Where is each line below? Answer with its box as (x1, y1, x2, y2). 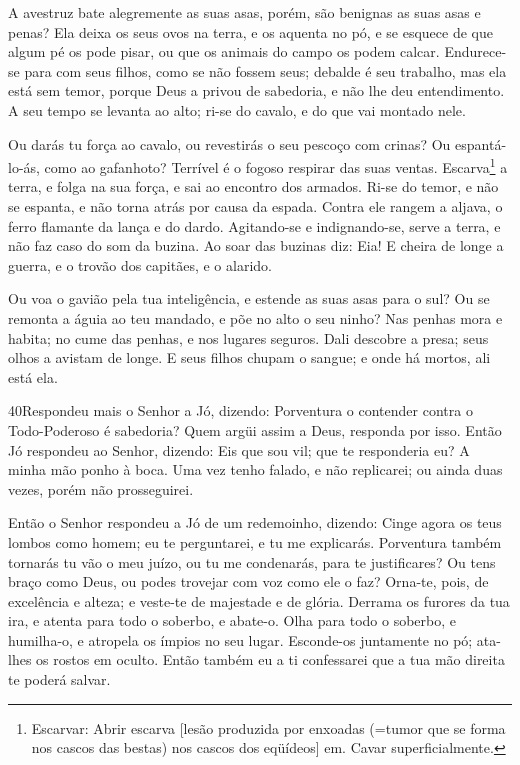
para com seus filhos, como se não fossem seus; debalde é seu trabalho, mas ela (24, 60, 507, 81)
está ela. (8, 366, 58, 387)
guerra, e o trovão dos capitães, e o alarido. (8, 254, 272, 275)
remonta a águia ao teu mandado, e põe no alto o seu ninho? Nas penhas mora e (8, 307, 503, 328)
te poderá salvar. (8, 669, 111, 690)
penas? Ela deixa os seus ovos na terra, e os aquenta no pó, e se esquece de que (8, 21, 493, 42)
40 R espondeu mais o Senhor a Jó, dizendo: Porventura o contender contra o (8, 400, 473, 421)
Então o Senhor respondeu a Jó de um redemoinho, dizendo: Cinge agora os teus (8, 512, 502, 533)
